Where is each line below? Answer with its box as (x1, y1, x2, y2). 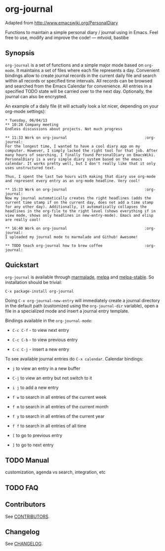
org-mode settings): (5, 108, 46, 114)
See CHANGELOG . (5, 541, 43, 547)
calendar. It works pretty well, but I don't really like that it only (5, 161, 156, 166)
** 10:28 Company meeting (5, 122, 58, 127)
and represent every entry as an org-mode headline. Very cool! (5, 178, 140, 183)
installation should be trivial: (5, 279, 62, 285)
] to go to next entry (12, 442, 54, 448)
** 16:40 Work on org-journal (5, 226, 68, 231)
